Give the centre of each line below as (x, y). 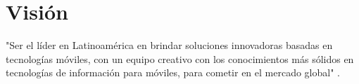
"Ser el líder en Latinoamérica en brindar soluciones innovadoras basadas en (169, 45)
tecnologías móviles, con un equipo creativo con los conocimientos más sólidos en (180, 58)
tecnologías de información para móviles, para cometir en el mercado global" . (173, 72)
